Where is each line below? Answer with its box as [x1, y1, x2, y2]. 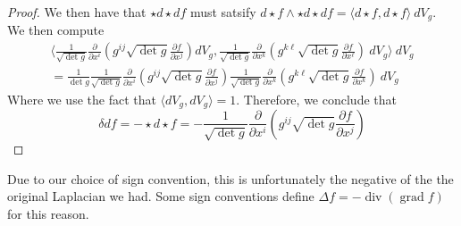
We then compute [7, 21, 105, 39]
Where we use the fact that [7, 89, 156, 108]
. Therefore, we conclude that [236, 89, 397, 108]
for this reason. [7, 204, 89, 222]
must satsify [189, 3, 256, 21]
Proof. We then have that [7, 3, 147, 21]
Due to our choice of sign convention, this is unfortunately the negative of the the [7, 169, 454, 188]
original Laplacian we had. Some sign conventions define [7, 187, 314, 205]
